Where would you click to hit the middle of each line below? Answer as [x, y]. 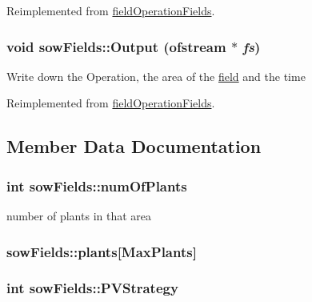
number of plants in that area [79, 215]
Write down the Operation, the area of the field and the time [156, 76]
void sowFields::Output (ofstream [116, 46]
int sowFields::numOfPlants [97, 185]
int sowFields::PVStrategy [92, 288]
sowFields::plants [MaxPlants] [102, 251]
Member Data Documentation [134, 146]
